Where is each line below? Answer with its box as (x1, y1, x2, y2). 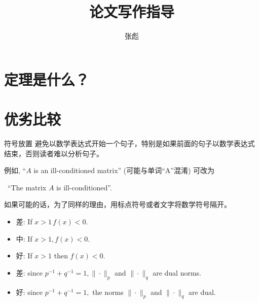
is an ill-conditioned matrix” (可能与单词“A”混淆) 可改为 (33, 165, 215, 176)
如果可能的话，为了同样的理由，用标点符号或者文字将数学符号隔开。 (4, 199, 231, 210)
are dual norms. (153, 267, 201, 278)
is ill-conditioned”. (56, 182, 112, 192)
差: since (16, 267, 43, 278)
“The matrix (7, 182, 47, 192)
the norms (92, 286, 124, 297)
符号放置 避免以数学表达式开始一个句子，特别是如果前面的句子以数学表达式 (4, 138, 255, 149)
